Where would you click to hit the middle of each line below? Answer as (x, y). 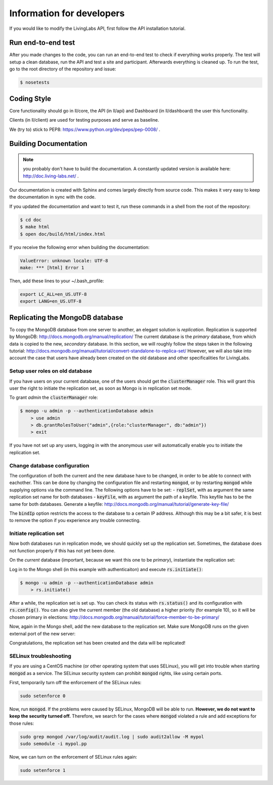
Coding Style (30, 99)
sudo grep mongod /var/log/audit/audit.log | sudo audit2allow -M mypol (112, 737)
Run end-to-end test (42, 43)
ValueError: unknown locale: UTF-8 (64, 260)
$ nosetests (35, 83)
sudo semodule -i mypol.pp (53, 744)
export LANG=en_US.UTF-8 (51, 301)
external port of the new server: (42, 633)
